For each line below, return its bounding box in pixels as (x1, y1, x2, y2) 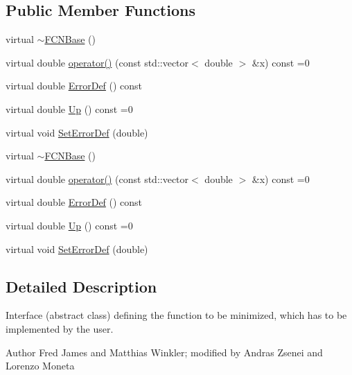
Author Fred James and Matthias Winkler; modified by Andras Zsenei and (6, 345, 323, 359)
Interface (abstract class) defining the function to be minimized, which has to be (6, 308, 347, 322)
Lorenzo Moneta (6, 358, 75, 373)
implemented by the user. (6, 321, 114, 335)
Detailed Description (6, 275, 157, 297)
